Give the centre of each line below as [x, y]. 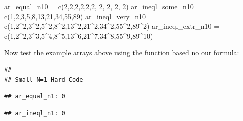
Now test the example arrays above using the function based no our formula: [122, 53]
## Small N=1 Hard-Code [44, 80]
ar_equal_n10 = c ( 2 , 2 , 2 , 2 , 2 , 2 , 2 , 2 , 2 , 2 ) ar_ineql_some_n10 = [103, 6]
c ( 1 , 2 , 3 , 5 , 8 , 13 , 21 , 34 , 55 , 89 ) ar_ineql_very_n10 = [79, 16]
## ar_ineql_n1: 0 [35, 113]
